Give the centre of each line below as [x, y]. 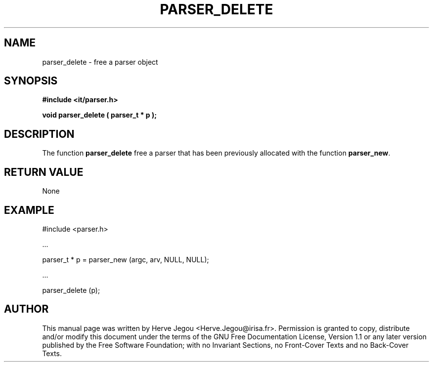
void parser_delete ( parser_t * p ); [100, 115]
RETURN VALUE [44, 172]
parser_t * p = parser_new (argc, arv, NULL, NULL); [126, 259]
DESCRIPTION [39, 134]
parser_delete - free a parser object [100, 62]
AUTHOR [26, 309]
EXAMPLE [29, 210]
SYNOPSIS [31, 81]
